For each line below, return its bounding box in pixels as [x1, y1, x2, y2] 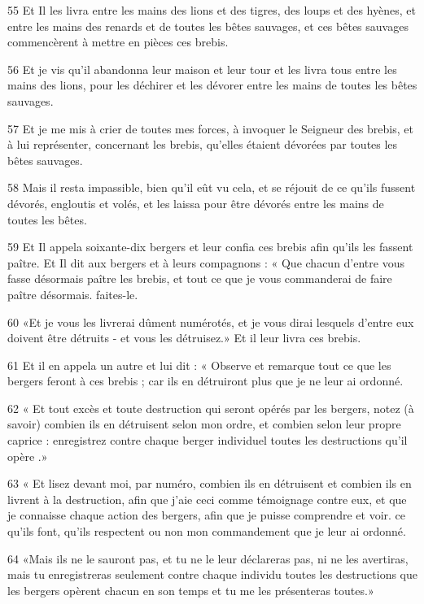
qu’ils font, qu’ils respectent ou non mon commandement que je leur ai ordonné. [7, 523, 406, 540]
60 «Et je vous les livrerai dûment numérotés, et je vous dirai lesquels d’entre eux [7, 313, 414, 330]
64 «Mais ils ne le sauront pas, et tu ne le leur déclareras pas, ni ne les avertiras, [7, 550, 409, 567]
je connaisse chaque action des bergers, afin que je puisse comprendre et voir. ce [7, 506, 406, 524]
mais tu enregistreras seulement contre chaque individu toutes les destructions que [7, 566, 417, 583]
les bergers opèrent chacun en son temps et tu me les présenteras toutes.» [7, 581, 374, 598]
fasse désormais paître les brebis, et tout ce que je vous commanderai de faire [7, 270, 392, 287]
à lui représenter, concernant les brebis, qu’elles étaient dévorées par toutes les [7, 136, 398, 153]
